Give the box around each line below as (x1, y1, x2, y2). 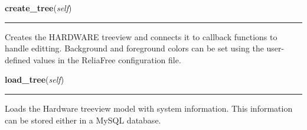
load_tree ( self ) (5, 73, 64, 86)
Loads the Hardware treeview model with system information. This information (5, 102, 293, 114)
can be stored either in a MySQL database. (5, 113, 161, 126)
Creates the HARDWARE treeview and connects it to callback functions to (5, 30, 277, 43)
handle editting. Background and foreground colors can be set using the (5, 42, 264, 54)
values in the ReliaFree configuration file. (33, 53, 181, 66)
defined (5, 53, 31, 66)
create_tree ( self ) (5, 2, 72, 14)
